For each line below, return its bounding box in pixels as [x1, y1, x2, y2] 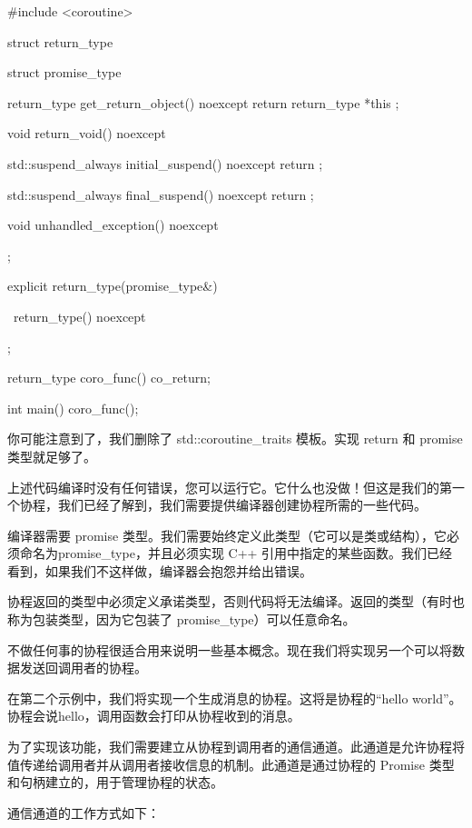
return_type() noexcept [13, 306, 146, 325]
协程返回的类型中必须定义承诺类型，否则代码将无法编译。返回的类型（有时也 [7, 592, 465, 611]
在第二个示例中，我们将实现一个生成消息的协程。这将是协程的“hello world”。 [7, 688, 462, 707]
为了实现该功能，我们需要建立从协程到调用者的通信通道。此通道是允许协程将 [7, 737, 465, 756]
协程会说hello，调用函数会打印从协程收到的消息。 [7, 706, 300, 725]
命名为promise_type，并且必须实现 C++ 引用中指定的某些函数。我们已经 [19, 544, 453, 563]
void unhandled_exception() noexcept [7, 215, 219, 234]
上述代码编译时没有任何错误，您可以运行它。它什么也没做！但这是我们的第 [7, 477, 452, 496]
